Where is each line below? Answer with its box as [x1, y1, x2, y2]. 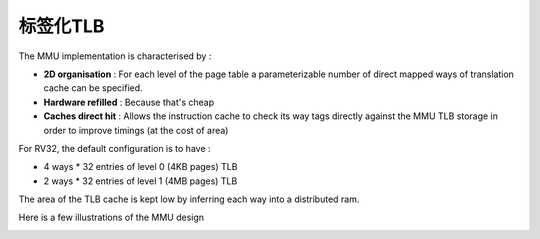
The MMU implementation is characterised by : [18, 50, 212, 62]
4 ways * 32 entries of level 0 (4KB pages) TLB [43, 161, 238, 173]
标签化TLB [18, 15, 105, 37]
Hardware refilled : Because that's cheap [43, 96, 215, 108]
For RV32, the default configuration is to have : [18, 142, 211, 154]
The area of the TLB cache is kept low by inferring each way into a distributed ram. [18, 193, 360, 205]
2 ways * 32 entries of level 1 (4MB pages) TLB [43, 175, 238, 187]
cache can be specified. [43, 82, 144, 94]
